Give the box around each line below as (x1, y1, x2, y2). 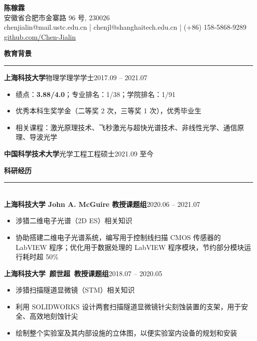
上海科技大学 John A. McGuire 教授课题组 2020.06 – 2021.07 (4, 198, 200, 209)
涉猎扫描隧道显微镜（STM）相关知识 (15, 285, 135, 295)
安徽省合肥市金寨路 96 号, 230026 (4, 12, 110, 22)
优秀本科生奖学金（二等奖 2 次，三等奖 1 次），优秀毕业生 (15, 105, 202, 116)
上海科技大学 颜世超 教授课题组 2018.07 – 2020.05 (4, 268, 163, 278)
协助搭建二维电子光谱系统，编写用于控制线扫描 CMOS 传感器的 (15, 232, 221, 242)
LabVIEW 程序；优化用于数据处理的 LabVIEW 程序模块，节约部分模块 (15, 242, 244, 252)
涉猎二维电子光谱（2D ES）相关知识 (15, 215, 132, 226)
